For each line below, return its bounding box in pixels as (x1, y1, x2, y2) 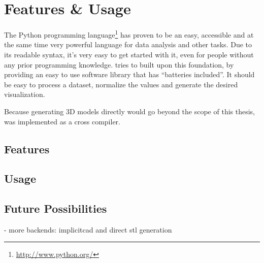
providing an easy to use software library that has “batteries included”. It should (4, 69, 255, 80)
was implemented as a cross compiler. (4, 116, 120, 126)
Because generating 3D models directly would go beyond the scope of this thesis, (4, 106, 255, 116)
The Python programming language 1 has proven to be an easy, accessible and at (4, 28, 254, 40)
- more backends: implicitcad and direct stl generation (4, 224, 172, 235)
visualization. (4, 89, 45, 100)
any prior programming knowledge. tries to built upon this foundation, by (4, 59, 234, 70)
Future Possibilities (4, 201, 107, 216)
